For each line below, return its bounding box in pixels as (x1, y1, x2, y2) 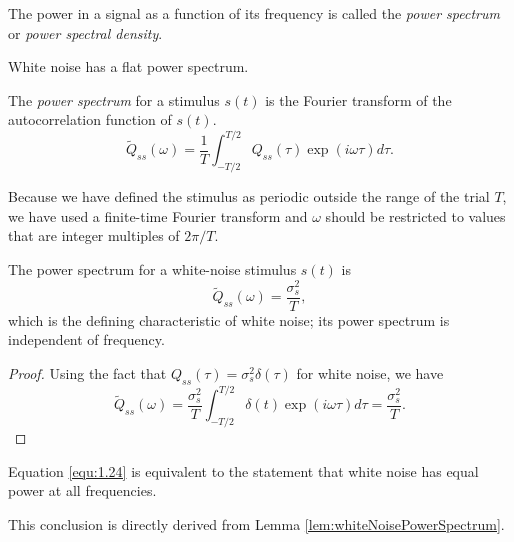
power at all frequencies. (8, 480, 157, 501)
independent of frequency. (8, 329, 165, 350)
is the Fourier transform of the (265, 89, 452, 110)
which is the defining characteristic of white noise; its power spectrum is (8, 309, 450, 330)
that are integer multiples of (8, 225, 180, 246)
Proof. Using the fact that (8, 362, 167, 383)
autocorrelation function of (8, 109, 172, 130)
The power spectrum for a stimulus (8, 89, 220, 110)
